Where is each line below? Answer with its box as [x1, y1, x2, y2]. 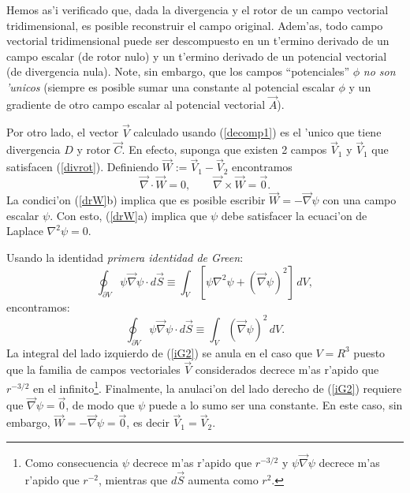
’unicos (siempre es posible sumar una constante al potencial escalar [6, 78, 335, 95]
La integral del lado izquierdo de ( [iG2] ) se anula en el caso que [6, 344, 312, 360]
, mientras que [99, 471, 168, 487]
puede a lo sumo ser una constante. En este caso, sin [148, 397, 403, 413]
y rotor [76, 141, 110, 158]
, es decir [126, 414, 170, 431]
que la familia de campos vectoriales [6, 361, 181, 378]
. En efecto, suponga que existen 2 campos [121, 141, 327, 158]
